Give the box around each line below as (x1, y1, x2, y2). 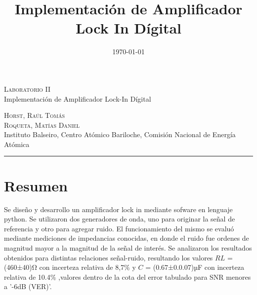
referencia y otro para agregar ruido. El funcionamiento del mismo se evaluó (4, 223, 234, 233)
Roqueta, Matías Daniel (4, 119, 80, 130)
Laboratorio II (4, 83, 51, 94)
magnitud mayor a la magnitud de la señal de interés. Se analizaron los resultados (4, 242, 252, 253)
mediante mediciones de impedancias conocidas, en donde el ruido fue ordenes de (4, 233, 249, 243)
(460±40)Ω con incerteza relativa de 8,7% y (4, 262, 136, 272)
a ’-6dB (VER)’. (4, 281, 52, 292)
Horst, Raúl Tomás (4, 110, 65, 120)
